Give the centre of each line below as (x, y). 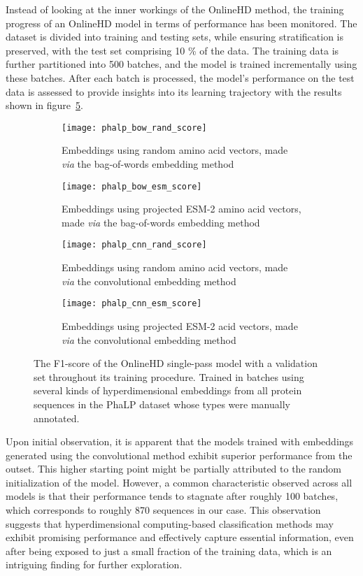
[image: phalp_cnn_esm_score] (132, 304)
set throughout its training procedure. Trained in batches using (169, 376)
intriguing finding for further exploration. (94, 564)
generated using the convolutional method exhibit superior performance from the (179, 455)
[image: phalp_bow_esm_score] (132, 186)
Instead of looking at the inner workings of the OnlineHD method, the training (175, 9)
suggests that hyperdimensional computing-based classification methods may (170, 523)
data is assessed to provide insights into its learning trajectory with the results (174, 91)
